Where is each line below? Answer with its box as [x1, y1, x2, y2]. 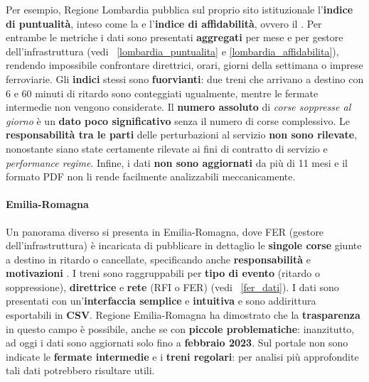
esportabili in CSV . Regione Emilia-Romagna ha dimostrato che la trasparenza [6, 307, 360, 322]
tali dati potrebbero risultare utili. [6, 363, 155, 378]
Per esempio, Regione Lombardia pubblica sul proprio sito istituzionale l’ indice [6, 2, 353, 16]
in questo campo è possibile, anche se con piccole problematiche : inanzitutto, [6, 321, 355, 336]
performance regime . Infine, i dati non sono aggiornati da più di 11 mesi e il [6, 155, 348, 170]
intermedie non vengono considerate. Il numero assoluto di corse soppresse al [6, 99, 351, 114]
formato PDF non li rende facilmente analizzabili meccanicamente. [6, 169, 296, 184]
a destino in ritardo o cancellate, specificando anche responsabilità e [6, 251, 311, 266]
